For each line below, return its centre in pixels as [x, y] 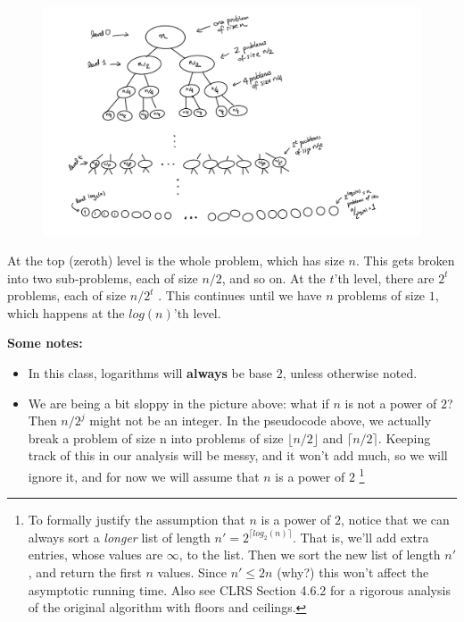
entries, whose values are [95, 555]
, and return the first [85, 572]
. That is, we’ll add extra [360, 537]
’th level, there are [384, 277]
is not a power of [391, 403]
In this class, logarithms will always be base [150, 373]
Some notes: [45, 343]
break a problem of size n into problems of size [156, 437]
